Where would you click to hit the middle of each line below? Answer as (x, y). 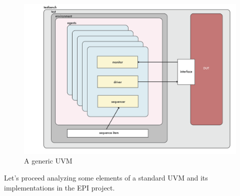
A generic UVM (48, 161)
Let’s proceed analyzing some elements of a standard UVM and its (106, 177)
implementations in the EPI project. (59, 187)
